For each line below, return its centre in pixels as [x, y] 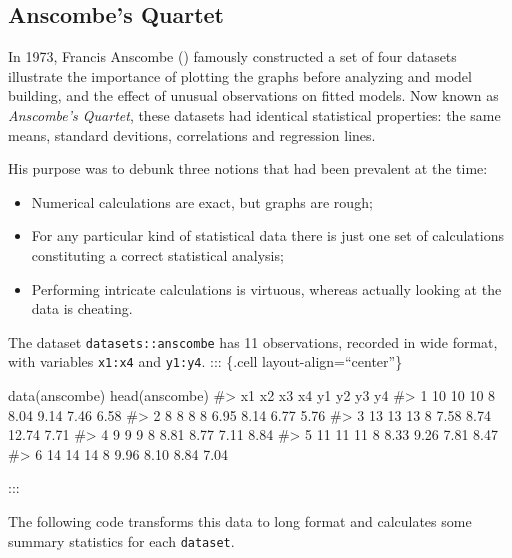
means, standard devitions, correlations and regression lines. [192, 134]
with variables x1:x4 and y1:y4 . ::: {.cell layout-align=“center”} [205, 361]
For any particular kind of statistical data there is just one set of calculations [267, 235]
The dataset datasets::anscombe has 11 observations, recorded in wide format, [253, 341]
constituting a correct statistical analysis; [157, 254]
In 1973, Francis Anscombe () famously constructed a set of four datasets [232, 56]
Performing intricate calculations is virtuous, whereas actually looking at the [266, 288]
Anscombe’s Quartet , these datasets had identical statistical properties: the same [254, 114]
